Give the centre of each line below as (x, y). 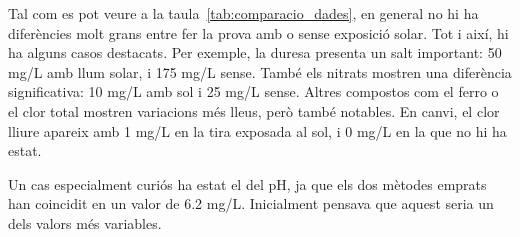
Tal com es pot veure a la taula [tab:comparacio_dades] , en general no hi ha (243, 13)
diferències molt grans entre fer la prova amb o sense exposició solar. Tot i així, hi (258, 32)
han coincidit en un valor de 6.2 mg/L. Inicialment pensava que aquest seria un (251, 203)
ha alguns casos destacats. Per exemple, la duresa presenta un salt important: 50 (255, 52)
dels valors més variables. (85, 222)
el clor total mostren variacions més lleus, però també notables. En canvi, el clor (254, 110)
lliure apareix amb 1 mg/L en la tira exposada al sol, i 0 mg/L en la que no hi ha (257, 130)
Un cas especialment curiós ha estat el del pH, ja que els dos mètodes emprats (247, 183)
